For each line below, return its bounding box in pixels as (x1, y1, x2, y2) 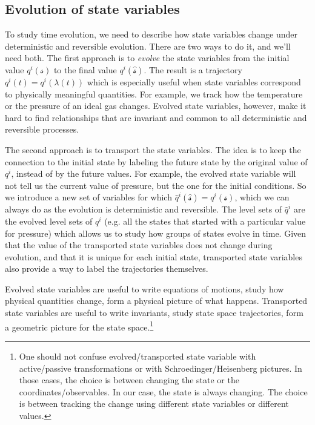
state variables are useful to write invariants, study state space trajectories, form (5, 306, 303, 319)
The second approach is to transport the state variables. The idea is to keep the (5, 143, 301, 156)
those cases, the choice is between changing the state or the (19, 374, 239, 386)
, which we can (234, 191, 290, 203)
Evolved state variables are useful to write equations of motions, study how (5, 282, 284, 295)
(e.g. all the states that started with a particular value (104, 214, 306, 227)
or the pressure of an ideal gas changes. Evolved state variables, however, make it (5, 99, 307, 112)
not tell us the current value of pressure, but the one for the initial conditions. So (5, 179, 307, 191)
